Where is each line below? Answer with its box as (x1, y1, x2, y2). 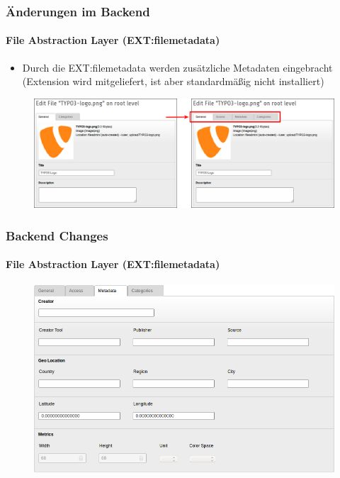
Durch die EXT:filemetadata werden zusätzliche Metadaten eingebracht (22, 60, 333, 74)
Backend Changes (6, 226, 108, 244)
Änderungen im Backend (6, 2, 150, 20)
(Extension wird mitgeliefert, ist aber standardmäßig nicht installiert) (22, 74, 324, 89)
